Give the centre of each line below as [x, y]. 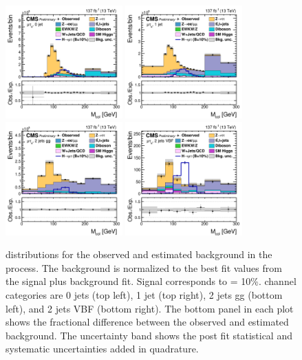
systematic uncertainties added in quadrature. [102, 349]
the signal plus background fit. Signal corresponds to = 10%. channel [151, 281]
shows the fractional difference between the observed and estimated [147, 322]
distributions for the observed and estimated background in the [139, 254]
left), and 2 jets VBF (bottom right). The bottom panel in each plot [150, 308]
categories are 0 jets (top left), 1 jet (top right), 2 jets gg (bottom [144, 294]
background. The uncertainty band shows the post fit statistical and [149, 335]
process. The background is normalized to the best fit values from [144, 267]
